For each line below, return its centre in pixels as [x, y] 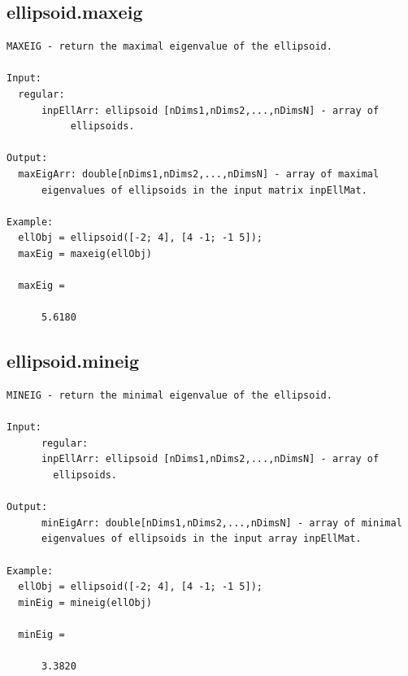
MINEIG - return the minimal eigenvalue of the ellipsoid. [169, 396]
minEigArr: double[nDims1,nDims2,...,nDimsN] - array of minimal [221, 523]
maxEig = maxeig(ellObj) [85, 253]
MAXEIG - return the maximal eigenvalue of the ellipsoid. [169, 47]
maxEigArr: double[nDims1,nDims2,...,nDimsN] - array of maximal [199, 174]
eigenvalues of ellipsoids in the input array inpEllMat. [201, 539]
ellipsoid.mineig [73, 361]
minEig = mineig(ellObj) [85, 602]
